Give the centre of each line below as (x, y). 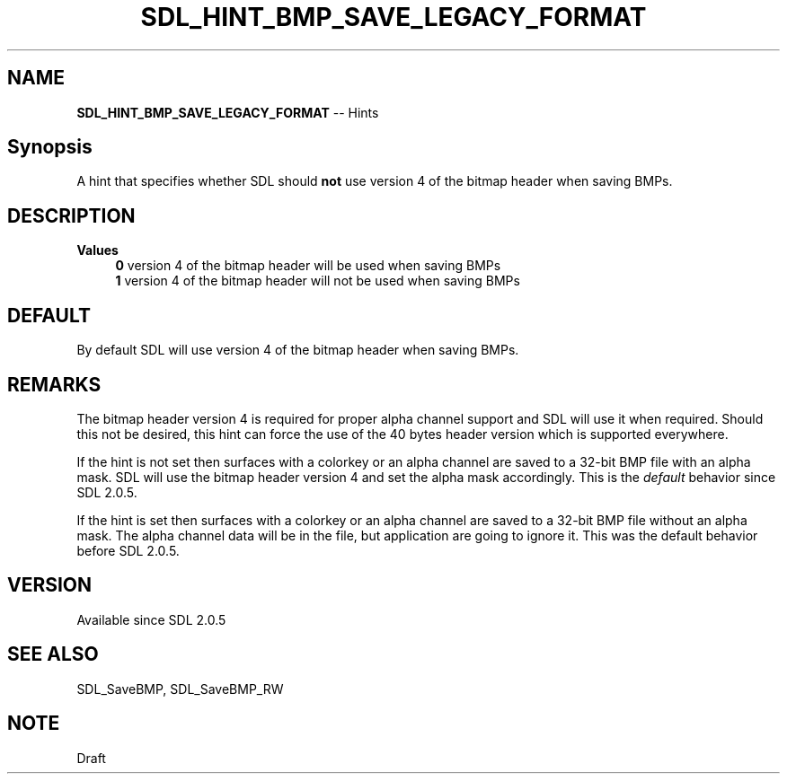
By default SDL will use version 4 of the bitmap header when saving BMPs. (298, 350)
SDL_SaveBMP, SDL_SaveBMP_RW (180, 689)
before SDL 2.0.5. (128, 550)
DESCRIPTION (71, 215)
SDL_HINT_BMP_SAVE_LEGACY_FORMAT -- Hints (228, 112)
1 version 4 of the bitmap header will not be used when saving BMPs (318, 281)
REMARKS (54, 384)
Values (97, 250)
